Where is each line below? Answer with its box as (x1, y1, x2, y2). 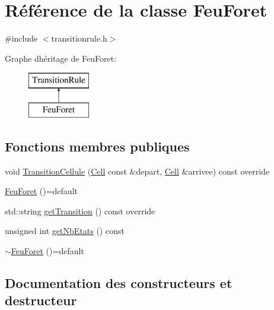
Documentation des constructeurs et (5, 274, 232, 292)
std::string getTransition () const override (5, 204, 155, 217)
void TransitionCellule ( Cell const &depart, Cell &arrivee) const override (5, 165, 270, 177)
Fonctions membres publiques (5, 137, 190, 155)
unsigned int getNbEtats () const (5, 224, 125, 237)
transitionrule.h (51, 32, 107, 45)
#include (5, 32, 38, 45)
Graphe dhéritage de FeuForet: (5, 52, 117, 64)
